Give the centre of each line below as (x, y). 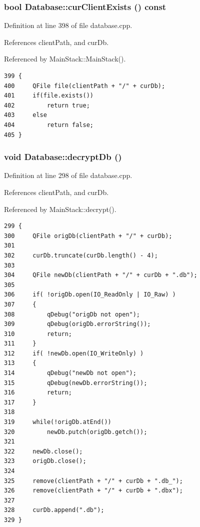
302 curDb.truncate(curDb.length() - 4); (81, 255)
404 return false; (49, 125)
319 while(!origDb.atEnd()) (58, 422)
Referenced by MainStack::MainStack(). (65, 59)
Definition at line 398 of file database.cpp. (68, 25)
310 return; (38, 334)
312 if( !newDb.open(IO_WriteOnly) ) (74, 353)
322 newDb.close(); (43, 451)
